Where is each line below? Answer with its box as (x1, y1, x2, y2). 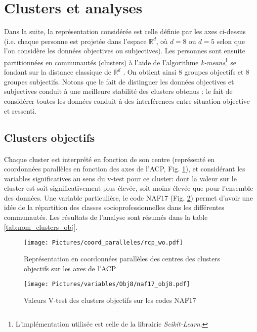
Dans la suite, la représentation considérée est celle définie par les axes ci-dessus (4, 26, 246, 37)
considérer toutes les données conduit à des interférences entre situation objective (4, 95, 250, 106)
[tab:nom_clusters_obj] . (4, 221, 78, 232)
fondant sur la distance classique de (4, 67, 111, 77)
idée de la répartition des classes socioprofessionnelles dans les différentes (4, 202, 224, 212)
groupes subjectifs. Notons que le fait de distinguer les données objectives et (4, 76, 234, 86)
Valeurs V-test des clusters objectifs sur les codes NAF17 (24, 294, 196, 305)
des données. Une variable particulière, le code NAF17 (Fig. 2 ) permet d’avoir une (4, 192, 253, 203)
